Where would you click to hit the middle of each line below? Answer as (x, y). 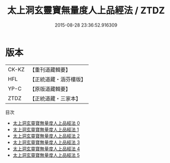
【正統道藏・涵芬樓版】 (58, 79)
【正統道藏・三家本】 (55, 98)
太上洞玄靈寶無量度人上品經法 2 (46, 136)
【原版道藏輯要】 (50, 89)
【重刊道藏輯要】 (50, 70)
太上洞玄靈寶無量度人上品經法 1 (46, 129)
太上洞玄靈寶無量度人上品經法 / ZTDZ (86, 11)
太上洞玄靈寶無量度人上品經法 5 (46, 155)
